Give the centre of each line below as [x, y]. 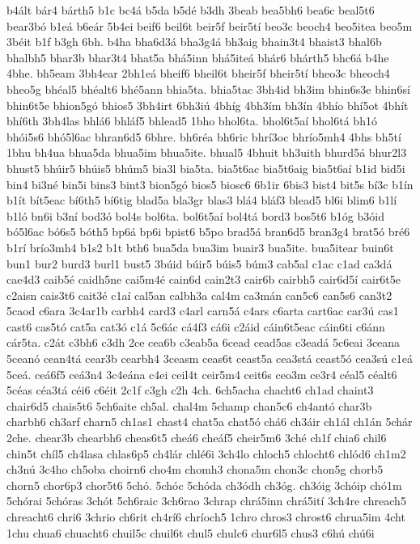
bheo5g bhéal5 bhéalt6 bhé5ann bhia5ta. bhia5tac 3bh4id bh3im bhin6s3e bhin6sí [208, 89]
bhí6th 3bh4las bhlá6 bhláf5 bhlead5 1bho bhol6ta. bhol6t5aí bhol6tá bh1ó [192, 121]
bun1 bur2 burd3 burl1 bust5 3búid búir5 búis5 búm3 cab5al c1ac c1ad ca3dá [199, 263]
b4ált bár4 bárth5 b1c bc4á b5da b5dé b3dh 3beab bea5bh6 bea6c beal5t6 [191, 10]
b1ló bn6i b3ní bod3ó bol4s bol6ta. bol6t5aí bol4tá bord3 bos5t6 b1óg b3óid [195, 215]
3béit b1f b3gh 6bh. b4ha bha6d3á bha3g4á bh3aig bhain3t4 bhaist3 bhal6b [194, 42]
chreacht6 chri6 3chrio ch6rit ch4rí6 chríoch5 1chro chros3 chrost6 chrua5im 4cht [206, 517]
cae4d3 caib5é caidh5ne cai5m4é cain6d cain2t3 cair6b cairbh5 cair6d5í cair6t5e [204, 279]
